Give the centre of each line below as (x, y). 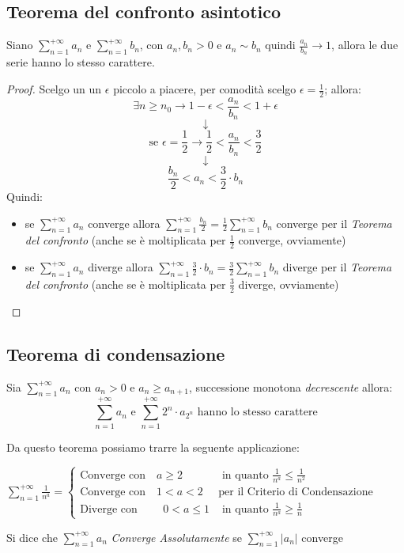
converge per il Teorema (334, 223)
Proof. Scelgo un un (54, 89)
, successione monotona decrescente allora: (291, 386)
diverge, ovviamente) (289, 284)
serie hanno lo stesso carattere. (81, 62)
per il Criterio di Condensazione (296, 492)
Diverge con (109, 509)
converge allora (124, 223)
